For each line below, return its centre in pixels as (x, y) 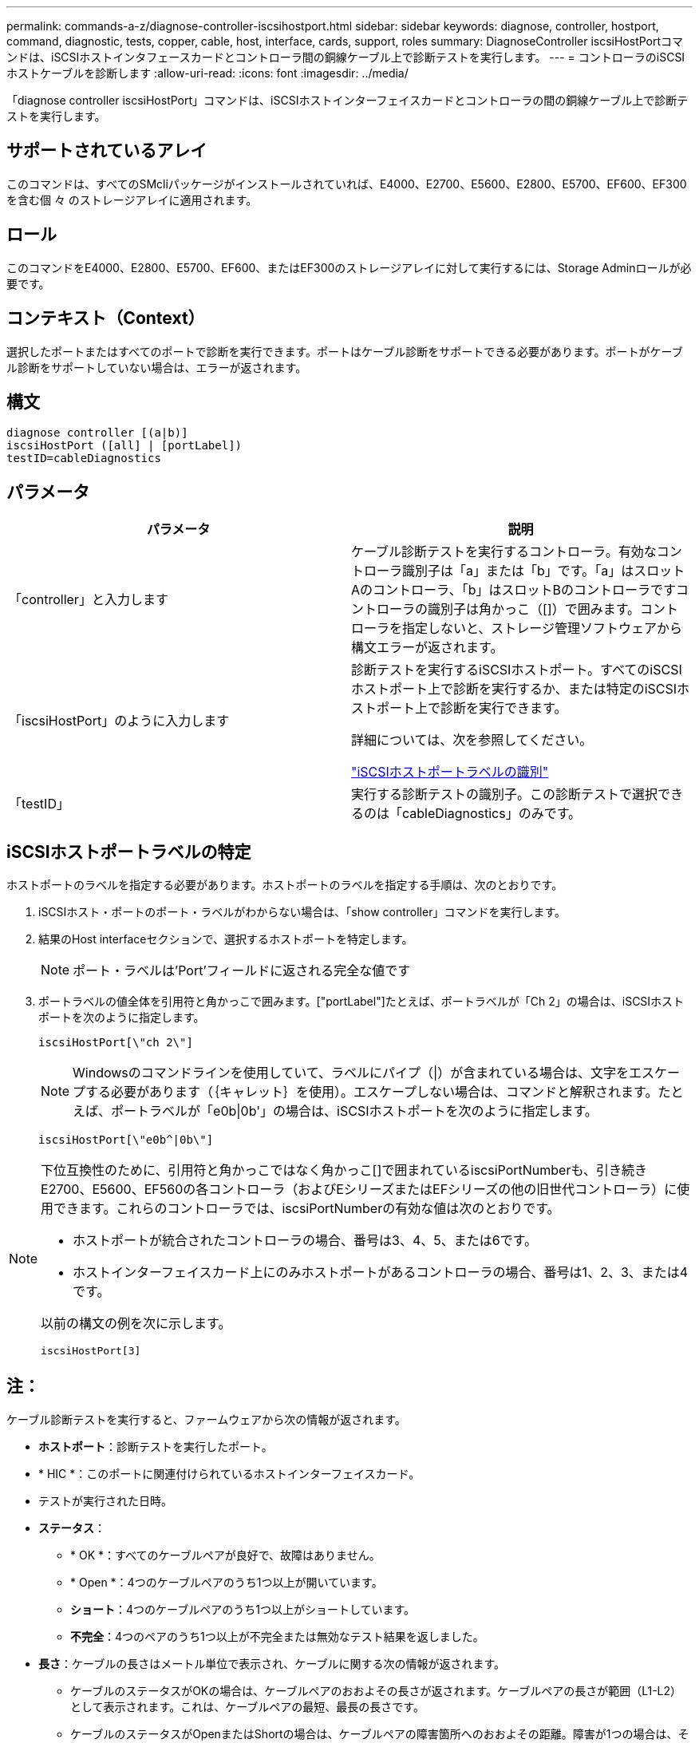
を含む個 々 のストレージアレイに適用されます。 (132, 200)
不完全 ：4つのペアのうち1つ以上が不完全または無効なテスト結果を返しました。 (277, 1636)
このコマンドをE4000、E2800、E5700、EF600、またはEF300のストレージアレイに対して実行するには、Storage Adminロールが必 (349, 267)
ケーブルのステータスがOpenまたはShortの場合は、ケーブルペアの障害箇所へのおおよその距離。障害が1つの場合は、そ (380, 1733)
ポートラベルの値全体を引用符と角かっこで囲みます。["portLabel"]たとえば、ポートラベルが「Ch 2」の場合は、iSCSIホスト (361, 1002)
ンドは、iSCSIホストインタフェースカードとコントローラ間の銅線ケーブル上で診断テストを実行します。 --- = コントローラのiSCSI (346, 57)
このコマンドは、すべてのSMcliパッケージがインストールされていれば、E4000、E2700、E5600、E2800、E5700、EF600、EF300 (347, 184)
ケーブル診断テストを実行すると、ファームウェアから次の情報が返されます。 (206, 1419)
